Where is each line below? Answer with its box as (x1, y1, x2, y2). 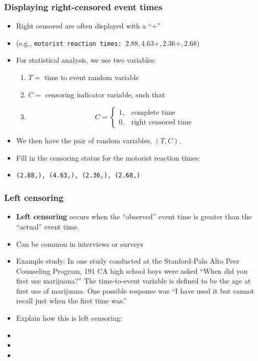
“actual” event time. (16, 221, 80, 231)
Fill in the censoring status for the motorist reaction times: (16, 152, 200, 163)
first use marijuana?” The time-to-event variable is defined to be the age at (16, 275, 251, 286)
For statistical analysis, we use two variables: (16, 55, 156, 65)
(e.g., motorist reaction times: (16, 37, 122, 48)
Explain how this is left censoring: (16, 313, 122, 323)
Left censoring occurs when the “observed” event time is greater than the (16, 211, 252, 222)
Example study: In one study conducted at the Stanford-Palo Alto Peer (16, 255, 240, 266)
